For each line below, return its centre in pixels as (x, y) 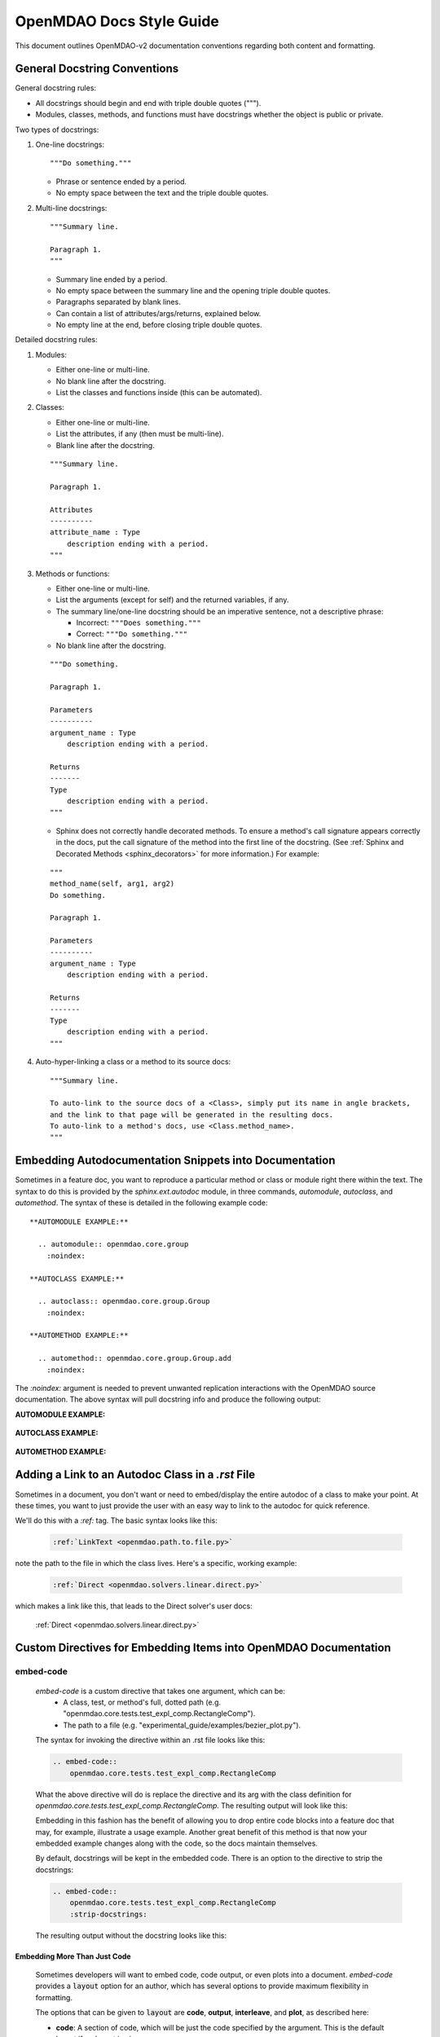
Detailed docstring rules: (56, 340)
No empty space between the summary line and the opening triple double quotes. (193, 290)
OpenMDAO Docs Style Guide (117, 21)
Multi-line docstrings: (71, 208)
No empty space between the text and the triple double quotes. (162, 193)
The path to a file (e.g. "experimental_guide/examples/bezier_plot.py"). (182, 1725)
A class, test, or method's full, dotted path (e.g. (142, 1702)
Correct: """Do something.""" (132, 634)
